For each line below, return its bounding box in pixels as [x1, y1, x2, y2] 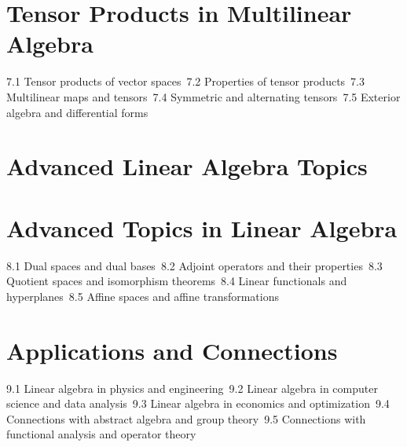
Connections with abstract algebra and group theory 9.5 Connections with [6, 410, 366, 427]
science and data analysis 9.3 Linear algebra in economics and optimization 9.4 [6, 395, 390, 412]
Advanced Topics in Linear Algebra [6, 211, 398, 244]
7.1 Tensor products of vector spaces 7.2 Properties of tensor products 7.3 [6, 73, 365, 90]
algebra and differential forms [6, 104, 148, 120]
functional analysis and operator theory [6, 426, 196, 442]
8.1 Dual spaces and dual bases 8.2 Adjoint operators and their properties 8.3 [6, 257, 383, 273]
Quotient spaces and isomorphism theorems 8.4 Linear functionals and [6, 273, 347, 289]
